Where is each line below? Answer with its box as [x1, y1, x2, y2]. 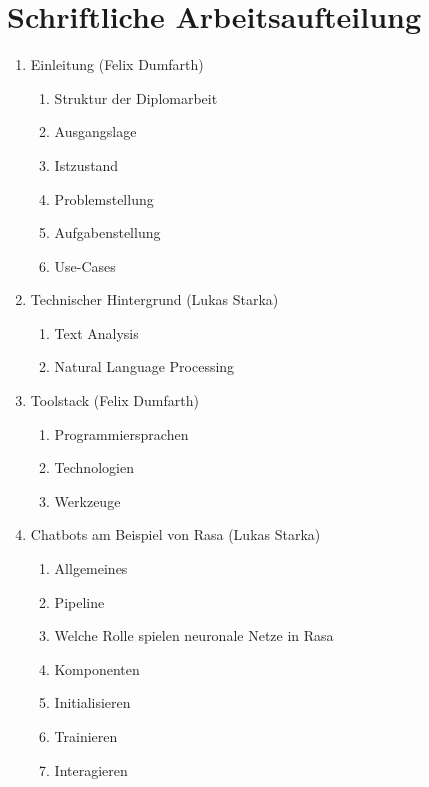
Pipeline [54, 591, 105, 612]
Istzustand [54, 154, 119, 175]
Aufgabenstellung [54, 222, 161, 243]
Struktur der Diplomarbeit [54, 87, 218, 108]
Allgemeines [54, 558, 128, 579]
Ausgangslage [54, 121, 137, 142]
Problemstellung [54, 188, 154, 209]
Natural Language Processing [54, 356, 235, 377]
